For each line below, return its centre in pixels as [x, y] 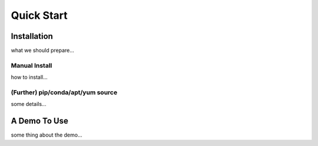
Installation [32, 36]
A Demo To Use [40, 121]
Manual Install [32, 65]
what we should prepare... [43, 51]
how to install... [29, 77]
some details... [29, 104]
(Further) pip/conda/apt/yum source [64, 92]
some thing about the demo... [47, 135]
